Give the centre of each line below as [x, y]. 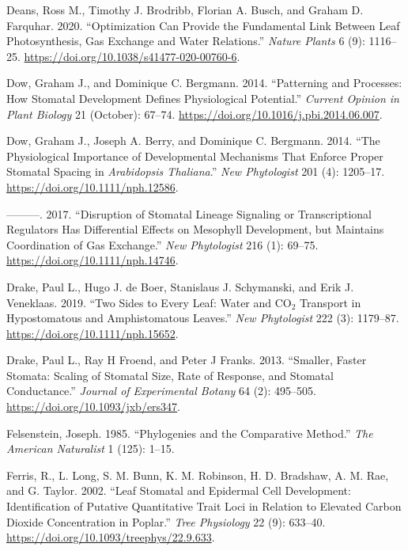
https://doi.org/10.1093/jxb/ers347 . [94, 407]
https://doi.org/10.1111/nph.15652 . [93, 333]
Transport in [331, 302]
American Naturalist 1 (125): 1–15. [91, 448]
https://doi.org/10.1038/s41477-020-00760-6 [130, 56]
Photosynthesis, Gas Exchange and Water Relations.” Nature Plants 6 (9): [186, 41]
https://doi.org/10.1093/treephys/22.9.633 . [111, 537]
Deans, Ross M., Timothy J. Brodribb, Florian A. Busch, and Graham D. [185, 9]
